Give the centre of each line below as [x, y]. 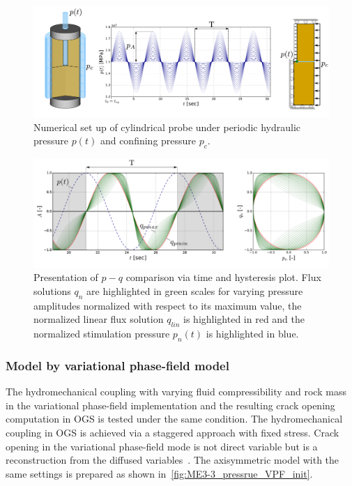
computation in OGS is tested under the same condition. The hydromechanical [174, 419]
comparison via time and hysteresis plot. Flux [223, 277]
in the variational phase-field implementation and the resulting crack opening [170, 405]
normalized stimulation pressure [102, 334]
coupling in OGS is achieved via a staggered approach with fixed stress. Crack [173, 432]
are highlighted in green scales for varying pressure [195, 290]
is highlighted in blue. [252, 334]
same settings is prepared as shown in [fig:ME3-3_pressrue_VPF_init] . [159, 473]
